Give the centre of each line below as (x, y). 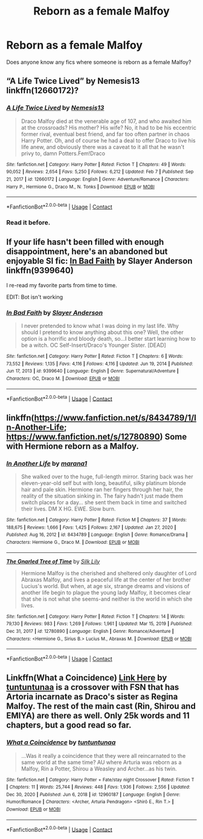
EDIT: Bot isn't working (35, 297)
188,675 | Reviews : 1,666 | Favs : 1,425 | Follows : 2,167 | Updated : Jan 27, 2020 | (91, 527)
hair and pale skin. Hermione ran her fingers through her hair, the (102, 489)
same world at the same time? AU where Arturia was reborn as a (101, 762)
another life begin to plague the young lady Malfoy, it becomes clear (106, 592)
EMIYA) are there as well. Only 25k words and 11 (98, 716)
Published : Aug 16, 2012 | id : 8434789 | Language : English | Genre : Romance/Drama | (97, 535)
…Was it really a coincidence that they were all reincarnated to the (103, 755)
